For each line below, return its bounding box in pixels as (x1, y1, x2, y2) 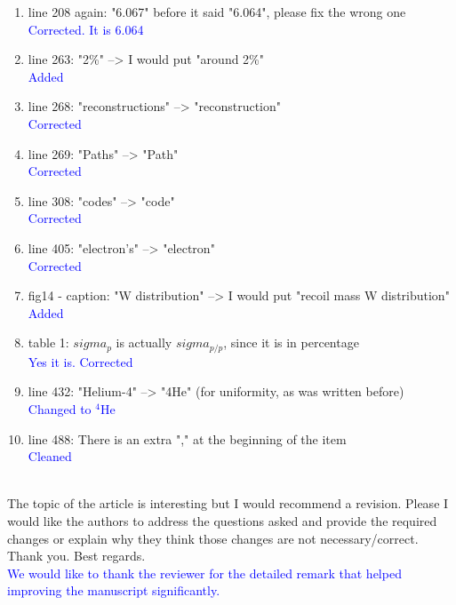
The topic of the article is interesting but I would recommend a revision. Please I (7, 494, 449, 513)
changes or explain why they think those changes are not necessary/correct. (7, 529, 419, 547)
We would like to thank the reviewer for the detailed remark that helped (7, 563, 402, 582)
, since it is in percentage (223, 333, 359, 352)
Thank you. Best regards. (7, 546, 146, 565)
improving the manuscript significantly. (7, 581, 220, 600)
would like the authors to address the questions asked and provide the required (7, 511, 437, 529)
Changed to (28, 399, 92, 418)
